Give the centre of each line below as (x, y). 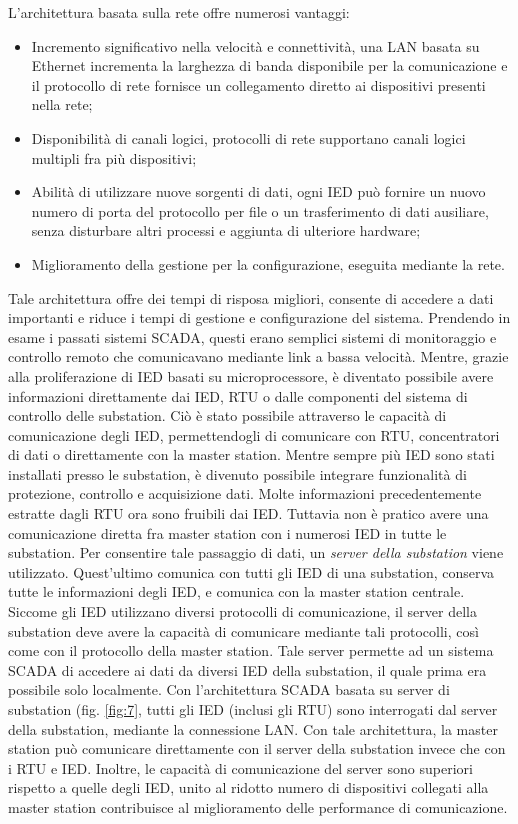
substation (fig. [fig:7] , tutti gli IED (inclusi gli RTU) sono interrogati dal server (253, 709)
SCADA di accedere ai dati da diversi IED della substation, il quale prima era (247, 669)
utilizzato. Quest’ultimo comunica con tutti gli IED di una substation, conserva (251, 571)
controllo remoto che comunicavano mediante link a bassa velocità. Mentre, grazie (258, 356)
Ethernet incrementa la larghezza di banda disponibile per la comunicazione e (269, 65)
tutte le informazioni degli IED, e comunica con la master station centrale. (236, 591)
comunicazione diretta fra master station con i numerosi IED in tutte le (227, 532)
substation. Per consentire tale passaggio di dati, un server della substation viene (256, 552)
